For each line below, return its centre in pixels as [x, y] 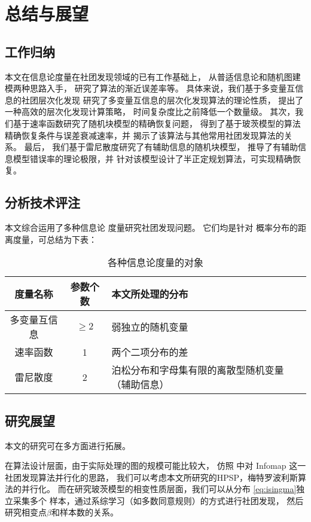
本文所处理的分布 [150, 294]
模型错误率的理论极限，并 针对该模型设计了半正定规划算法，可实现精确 [153, 158]
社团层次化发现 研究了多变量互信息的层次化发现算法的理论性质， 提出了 [162, 100]
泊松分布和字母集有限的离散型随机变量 [198, 370]
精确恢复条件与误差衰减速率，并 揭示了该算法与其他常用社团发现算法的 [144, 135]
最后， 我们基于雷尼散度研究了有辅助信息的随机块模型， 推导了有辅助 [161, 147]
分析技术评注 [42, 202]
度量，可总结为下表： [55, 239]
